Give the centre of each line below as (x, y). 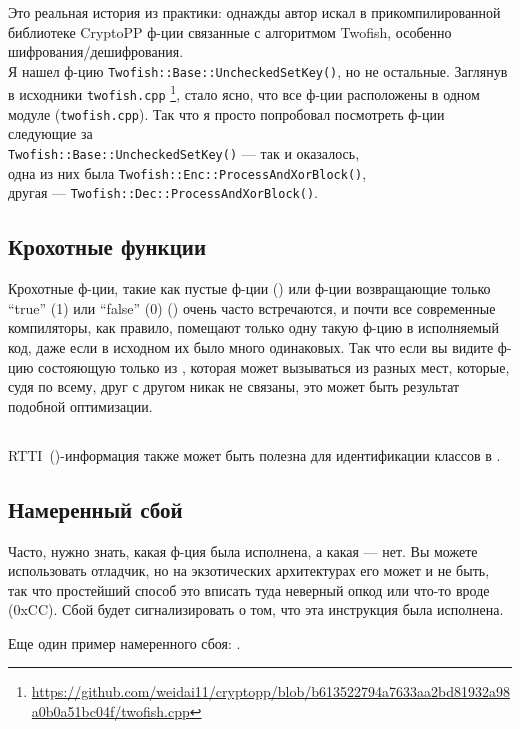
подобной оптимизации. (80, 405)
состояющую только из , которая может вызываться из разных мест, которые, (274, 366)
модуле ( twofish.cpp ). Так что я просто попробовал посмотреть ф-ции (226, 113)
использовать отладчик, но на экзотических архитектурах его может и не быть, (249, 570)
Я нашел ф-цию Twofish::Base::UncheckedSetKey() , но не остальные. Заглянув (258, 70)
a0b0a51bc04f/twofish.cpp (110, 711)
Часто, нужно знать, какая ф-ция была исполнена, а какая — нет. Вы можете (243, 550)
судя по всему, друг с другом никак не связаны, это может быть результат (234, 386)
